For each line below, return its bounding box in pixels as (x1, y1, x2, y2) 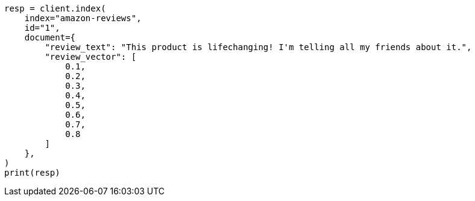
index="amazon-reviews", (24, 13, 142, 23)
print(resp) (4, 168, 60, 177)
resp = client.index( (4, 4, 106, 13)
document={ (24, 33, 76, 42)
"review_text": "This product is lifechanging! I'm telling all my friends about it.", (45, 42, 472, 52)
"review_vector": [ (45, 52, 137, 62)
